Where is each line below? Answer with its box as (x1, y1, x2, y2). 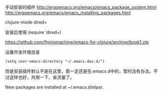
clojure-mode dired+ (5, 19, 47, 25)
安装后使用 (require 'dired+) (5, 29, 62, 35)
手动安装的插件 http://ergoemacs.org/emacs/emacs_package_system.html (5, 4, 157, 10)
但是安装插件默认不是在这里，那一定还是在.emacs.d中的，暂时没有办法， (5, 68, 154, 74)
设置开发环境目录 (5, 49, 40, 55)
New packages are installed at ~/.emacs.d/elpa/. (5, 84, 104, 90)
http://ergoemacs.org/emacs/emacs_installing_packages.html (5, 10, 131, 16)
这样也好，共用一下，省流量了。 (9, 74, 75, 80)
